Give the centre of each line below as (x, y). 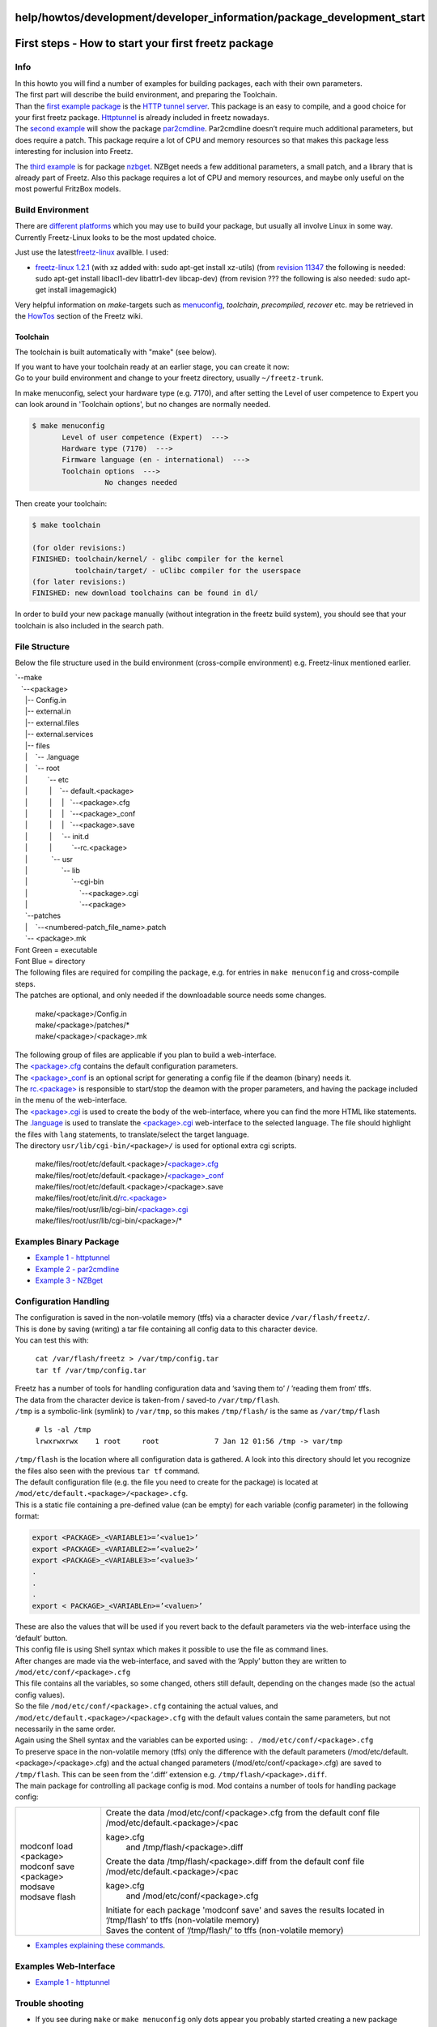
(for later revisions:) (79, 581)
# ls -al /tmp (63, 1430)
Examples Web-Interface (65, 1966)
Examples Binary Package (67, 1242)
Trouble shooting (49, 2003)
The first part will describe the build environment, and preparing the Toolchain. (146, 95)
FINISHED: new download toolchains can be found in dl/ (145, 593)
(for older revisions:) (79, 548)
